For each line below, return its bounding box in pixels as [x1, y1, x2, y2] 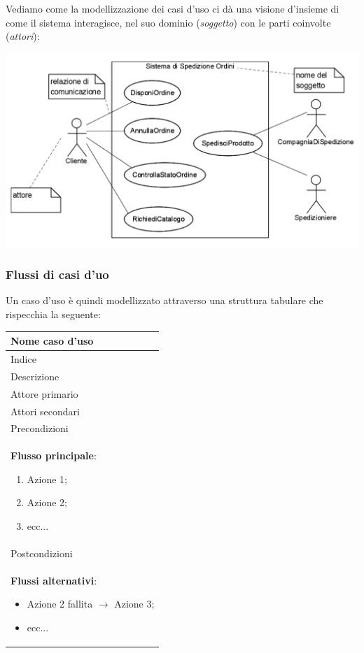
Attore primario [10, 386, 78, 401]
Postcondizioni [10, 545, 73, 560]
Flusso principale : [10, 448, 97, 463]
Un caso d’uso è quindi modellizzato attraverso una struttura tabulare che [6, 293, 323, 308]
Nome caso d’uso [10, 333, 94, 348]
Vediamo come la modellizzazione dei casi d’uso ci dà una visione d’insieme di [6, 1, 339, 15]
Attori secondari [10, 403, 80, 418]
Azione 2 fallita [27, 596, 93, 611]
